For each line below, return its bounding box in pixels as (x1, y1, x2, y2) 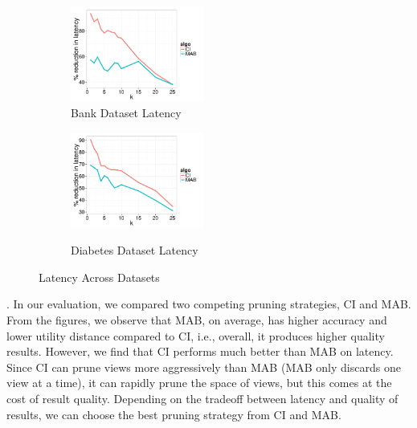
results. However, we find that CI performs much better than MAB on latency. (6, 343, 394, 360)
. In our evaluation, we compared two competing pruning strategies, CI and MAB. (6, 296, 411, 312)
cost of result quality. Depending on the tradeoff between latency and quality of (6, 389, 399, 406)
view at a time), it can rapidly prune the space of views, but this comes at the (6, 374, 392, 391)
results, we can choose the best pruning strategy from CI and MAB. (6, 406, 341, 422)
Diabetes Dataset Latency (71, 242, 198, 259)
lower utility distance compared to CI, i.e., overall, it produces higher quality (6, 327, 385, 344)
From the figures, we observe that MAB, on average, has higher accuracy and (6, 311, 387, 328)
